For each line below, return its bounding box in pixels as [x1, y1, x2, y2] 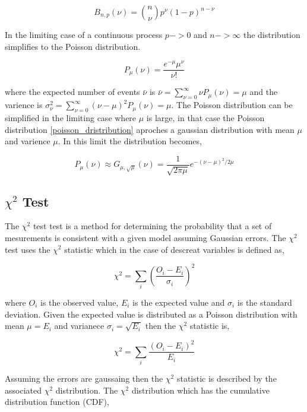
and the [249, 85, 278, 98]
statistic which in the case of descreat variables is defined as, [64, 243, 284, 255]
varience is [5, 99, 43, 111]
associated [5, 384, 42, 396]
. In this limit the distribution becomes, [58, 135, 202, 147]
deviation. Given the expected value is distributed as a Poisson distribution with [5, 308, 297, 320]
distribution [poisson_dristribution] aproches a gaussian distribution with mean [5, 123, 295, 135]
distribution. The [55, 384, 118, 396]
